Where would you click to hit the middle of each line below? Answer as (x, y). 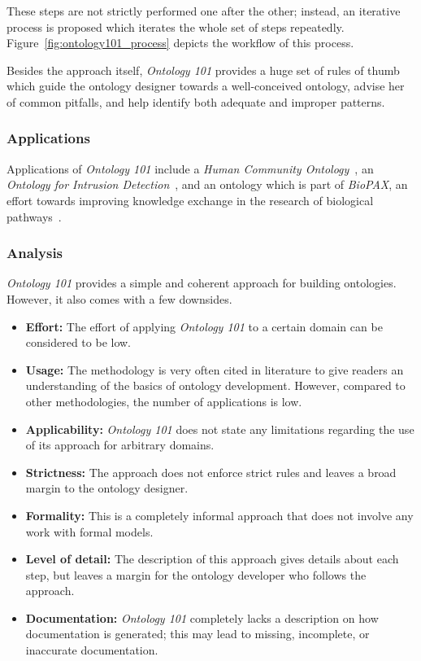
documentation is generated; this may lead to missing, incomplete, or (197, 634)
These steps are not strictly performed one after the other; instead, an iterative (204, 11)
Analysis (35, 253)
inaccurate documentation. (92, 650)
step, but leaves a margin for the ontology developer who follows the (196, 574)
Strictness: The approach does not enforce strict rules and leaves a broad (211, 472)
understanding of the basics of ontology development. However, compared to (215, 385)
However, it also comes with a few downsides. (119, 298)
